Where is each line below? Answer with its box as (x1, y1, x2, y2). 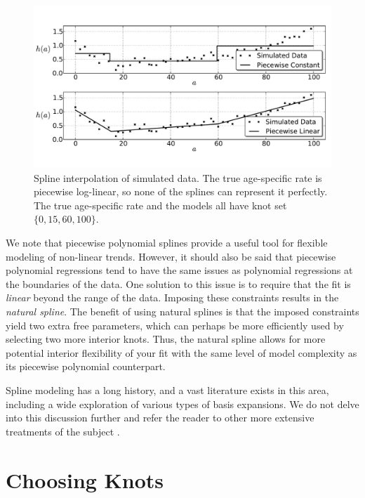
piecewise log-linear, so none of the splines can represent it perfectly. (34, 184, 328, 199)
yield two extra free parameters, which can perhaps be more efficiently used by (6, 317, 344, 332)
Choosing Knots (6, 465, 164, 494)
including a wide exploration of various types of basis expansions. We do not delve (6, 396, 359, 411)
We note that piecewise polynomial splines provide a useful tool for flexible (6, 235, 328, 250)
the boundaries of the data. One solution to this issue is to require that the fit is (6, 276, 351, 291)
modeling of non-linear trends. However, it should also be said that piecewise (6, 249, 336, 263)
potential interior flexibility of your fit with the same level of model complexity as (6, 345, 357, 360)
